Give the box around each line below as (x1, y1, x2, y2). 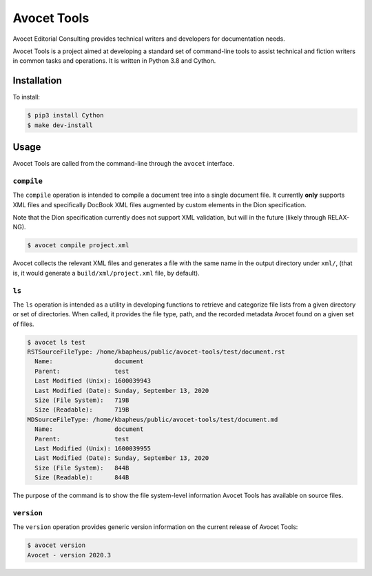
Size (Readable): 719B (34, 406, 130, 414)
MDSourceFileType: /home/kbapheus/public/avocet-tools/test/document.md (27, 415, 278, 423)
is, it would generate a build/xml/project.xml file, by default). (12, 269, 200, 277)
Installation (12, 75, 62, 86)
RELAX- (327, 213, 350, 222)
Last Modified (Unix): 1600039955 (34, 444, 152, 452)
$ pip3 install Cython (27, 111, 104, 119)
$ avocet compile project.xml (27, 242, 130, 249)
